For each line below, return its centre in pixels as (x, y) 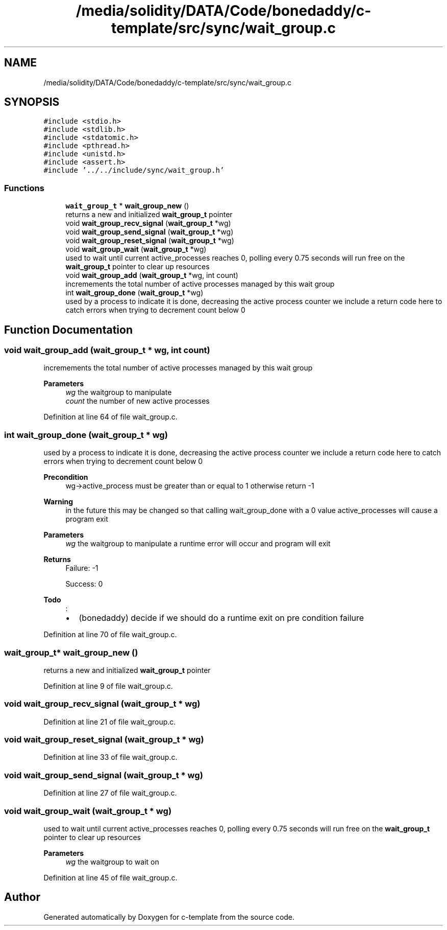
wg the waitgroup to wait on (112, 862)
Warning (58, 502)
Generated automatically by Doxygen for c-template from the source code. (169, 917)
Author (22, 897)
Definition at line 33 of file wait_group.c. (110, 757)
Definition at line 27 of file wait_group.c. (110, 793)
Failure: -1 (82, 568)
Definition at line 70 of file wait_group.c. (110, 635)
